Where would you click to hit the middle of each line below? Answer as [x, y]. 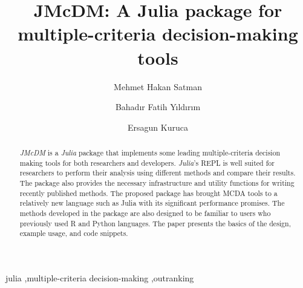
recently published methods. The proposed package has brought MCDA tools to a [148, 193]
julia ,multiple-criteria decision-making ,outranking [100, 277]
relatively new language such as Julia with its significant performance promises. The [152, 203]
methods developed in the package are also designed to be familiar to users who [145, 213]
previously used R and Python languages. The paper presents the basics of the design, [155, 223]
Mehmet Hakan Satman [158, 86]
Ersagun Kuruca [158, 127]
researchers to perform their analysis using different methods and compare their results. [158, 173]
